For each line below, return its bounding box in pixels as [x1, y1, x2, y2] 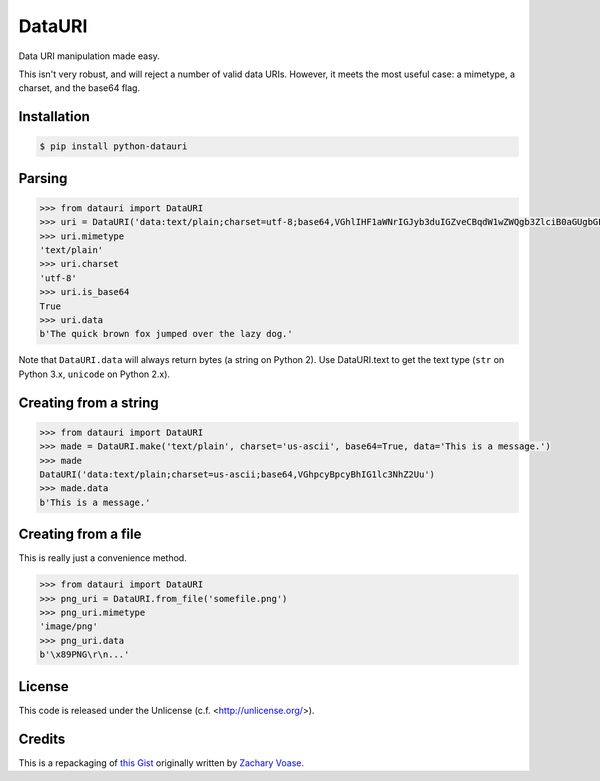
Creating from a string [18, 394, 159, 411]
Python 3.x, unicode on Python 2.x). [18, 368, 170, 380]
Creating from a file [18, 526, 142, 543]
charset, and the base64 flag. [18, 82, 140, 94]
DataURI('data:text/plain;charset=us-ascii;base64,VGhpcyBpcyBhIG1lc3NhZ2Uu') [39, 468, 435, 480]
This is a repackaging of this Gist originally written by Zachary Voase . [18, 756, 305, 769]
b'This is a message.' [39, 496, 151, 508]
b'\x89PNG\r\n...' [39, 649, 130, 660]
